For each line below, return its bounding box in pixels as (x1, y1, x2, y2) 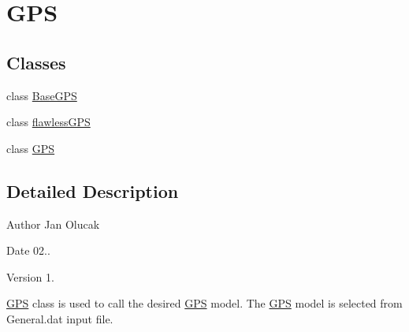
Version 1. (6, 268, 54, 285)
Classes (6, 50, 66, 74)
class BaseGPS (6, 87, 77, 103)
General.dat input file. (6, 310, 113, 326)
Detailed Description (6, 178, 179, 203)
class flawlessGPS (6, 114, 91, 130)
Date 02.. (6, 242, 50, 259)
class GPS (6, 140, 55, 156)
